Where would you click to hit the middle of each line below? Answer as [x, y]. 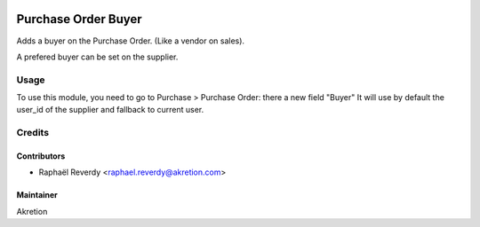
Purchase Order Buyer [79, 19]
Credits [32, 133]
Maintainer [37, 195]
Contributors [41, 156]
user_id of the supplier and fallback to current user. [110, 110]
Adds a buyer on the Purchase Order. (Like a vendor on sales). [130, 41]
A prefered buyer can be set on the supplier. [97, 57]
